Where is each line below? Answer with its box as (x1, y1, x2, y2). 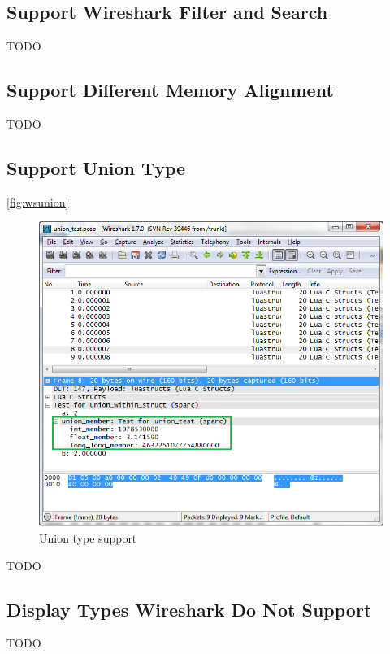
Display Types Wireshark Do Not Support (6, 596, 372, 621)
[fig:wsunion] (6, 193, 69, 210)
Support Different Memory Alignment (6, 77, 334, 102)
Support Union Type (6, 155, 186, 180)
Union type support (39, 529, 137, 546)
